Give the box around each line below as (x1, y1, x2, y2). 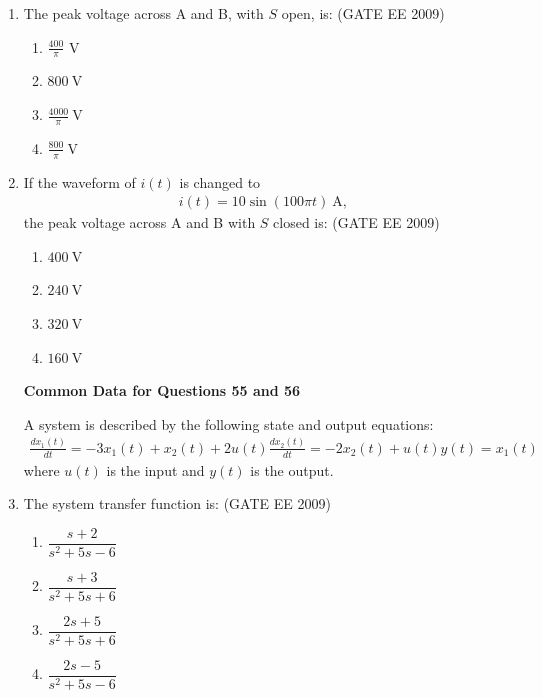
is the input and (106, 459, 205, 480)
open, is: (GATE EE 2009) (281, 3, 445, 23)
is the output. (250, 459, 334, 480)
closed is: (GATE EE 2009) (273, 212, 440, 233)
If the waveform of (23, 171, 136, 192)
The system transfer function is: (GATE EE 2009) (23, 493, 331, 514)
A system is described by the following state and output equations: (23, 413, 434, 434)
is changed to (179, 171, 261, 192)
